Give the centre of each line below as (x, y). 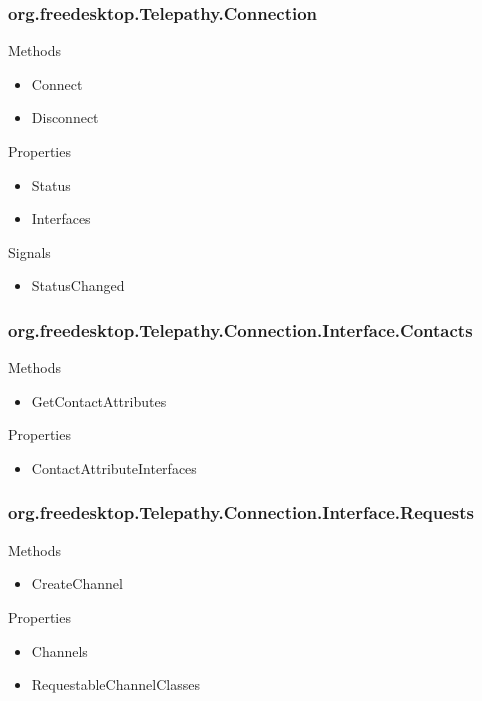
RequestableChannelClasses (115, 684)
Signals (29, 251)
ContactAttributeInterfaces (114, 467)
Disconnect (65, 117)
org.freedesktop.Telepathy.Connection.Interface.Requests (241, 512)
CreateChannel (77, 583)
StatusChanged (78, 285)
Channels (59, 650)
